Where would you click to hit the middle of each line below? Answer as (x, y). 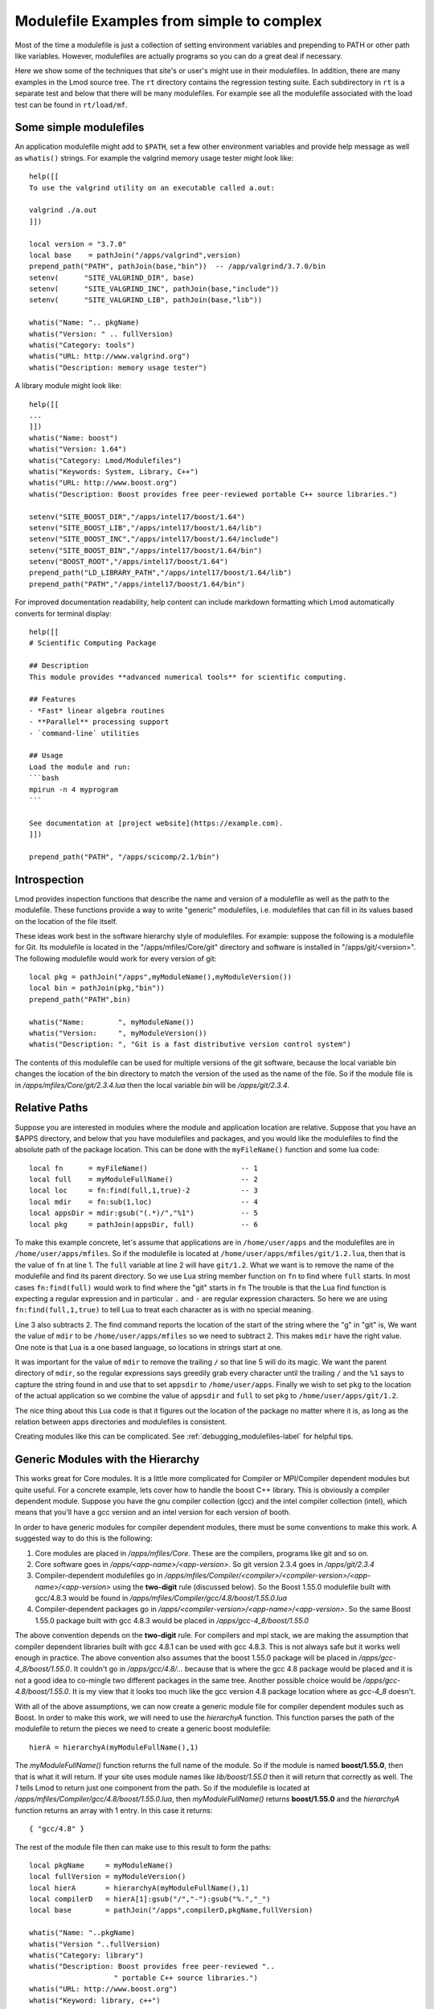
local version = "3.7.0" (78, 244)
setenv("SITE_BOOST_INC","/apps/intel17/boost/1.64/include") (154, 539)
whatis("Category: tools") (82, 345)
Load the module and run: (80, 767)
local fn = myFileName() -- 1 (144, 1168)
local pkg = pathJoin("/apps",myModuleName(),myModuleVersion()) (161, 977)
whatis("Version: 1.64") (78, 449)
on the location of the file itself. (66, 921)
